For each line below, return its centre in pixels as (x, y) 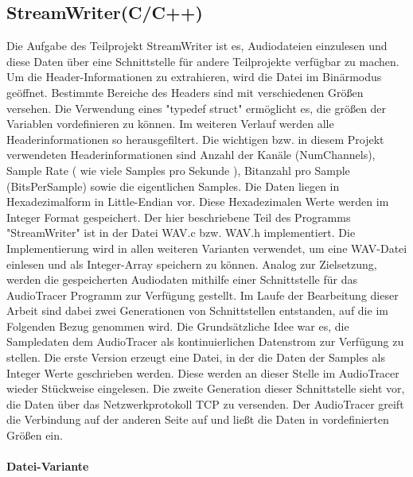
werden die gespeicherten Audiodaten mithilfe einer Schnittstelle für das (182, 279)
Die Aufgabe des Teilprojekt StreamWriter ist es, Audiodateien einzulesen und (197, 46)
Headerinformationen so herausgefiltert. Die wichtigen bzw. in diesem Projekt (195, 139)
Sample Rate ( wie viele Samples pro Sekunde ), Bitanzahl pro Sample (178, 170)
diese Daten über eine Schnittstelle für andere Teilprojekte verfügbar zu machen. (203, 61)
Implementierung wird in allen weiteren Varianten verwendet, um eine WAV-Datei (207, 248)
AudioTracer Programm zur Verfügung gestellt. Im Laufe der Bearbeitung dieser (203, 295)
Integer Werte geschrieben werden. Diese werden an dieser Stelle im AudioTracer (203, 372)
